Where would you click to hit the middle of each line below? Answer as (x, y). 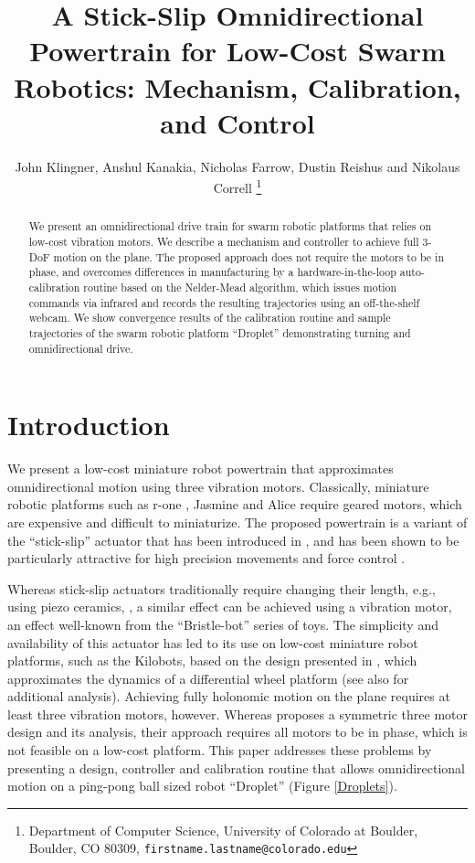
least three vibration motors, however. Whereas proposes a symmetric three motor (237, 714)
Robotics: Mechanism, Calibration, (237, 86)
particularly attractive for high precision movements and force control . (206, 558)
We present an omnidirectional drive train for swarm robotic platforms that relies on (230, 226)
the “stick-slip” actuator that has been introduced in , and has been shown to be (233, 540)
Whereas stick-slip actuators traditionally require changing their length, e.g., (222, 588)
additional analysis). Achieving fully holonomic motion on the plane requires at (229, 696)
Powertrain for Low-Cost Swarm (237, 51)
